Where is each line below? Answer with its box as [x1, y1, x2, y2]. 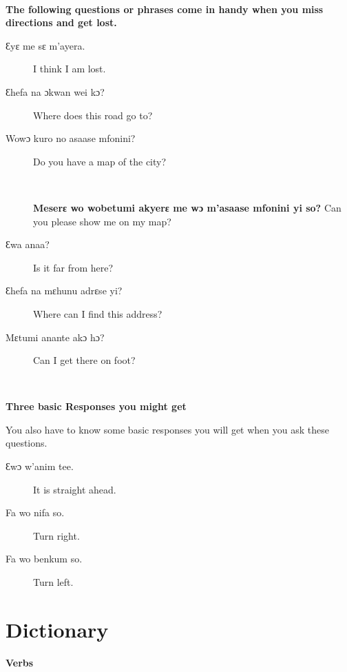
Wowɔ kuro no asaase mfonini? [6, 131, 136, 145]
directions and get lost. [6, 15, 117, 30]
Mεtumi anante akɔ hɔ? [6, 329, 105, 344]
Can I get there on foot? [33, 353, 136, 367]
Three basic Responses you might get [6, 399, 187, 414]
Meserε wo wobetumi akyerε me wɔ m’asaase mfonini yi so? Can [33, 200, 341, 214]
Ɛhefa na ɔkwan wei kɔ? [6, 84, 105, 99]
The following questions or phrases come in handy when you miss [6, 1, 324, 16]
